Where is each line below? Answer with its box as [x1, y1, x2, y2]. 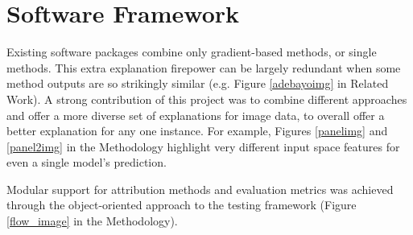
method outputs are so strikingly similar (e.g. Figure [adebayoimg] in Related [6, 75, 389, 92]
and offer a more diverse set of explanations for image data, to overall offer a [6, 106, 385, 123]
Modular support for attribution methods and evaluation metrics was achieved [6, 180, 394, 197]
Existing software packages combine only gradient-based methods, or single [6, 43, 377, 60]
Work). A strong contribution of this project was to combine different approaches [6, 90, 407, 107]
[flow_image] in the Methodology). [6, 212, 178, 229]
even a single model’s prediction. [6, 154, 167, 171]
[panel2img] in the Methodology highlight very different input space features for [6, 138, 400, 155]
